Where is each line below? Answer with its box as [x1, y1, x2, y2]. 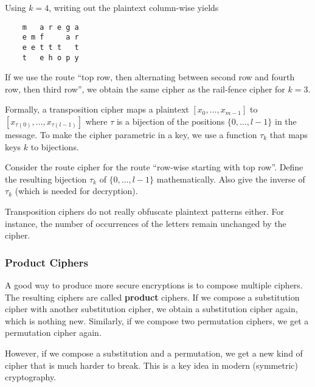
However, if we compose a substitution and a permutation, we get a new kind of [5, 346, 303, 359]
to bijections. [30, 140, 79, 153]
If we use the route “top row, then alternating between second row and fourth [5, 71, 295, 83]
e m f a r [22, 33, 79, 42]
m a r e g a [22, 23, 79, 32]
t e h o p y [22, 53, 79, 62]
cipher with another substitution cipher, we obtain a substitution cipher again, [5, 302, 298, 315]
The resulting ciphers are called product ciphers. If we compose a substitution [5, 290, 300, 303]
